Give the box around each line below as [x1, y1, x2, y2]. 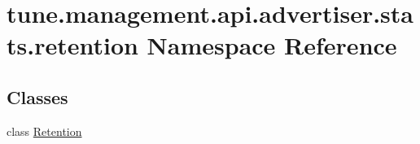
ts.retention [7, 28, 138, 62]
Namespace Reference [147, 28, 397, 62]
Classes [7, 84, 68, 109]
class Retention [7, 122, 82, 139]
